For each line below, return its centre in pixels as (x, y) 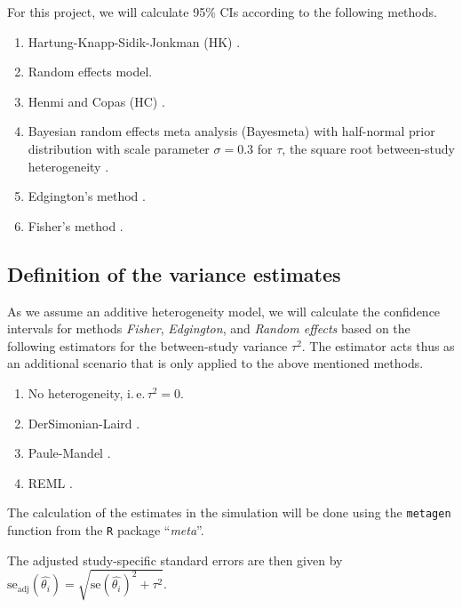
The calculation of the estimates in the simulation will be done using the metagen (229, 512)
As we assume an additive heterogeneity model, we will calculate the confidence (224, 311)
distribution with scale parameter (119, 148)
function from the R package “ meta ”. (106, 529)
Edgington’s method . (87, 196)
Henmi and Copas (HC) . (96, 101)
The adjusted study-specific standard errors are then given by (175, 560)
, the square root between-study (368, 148)
